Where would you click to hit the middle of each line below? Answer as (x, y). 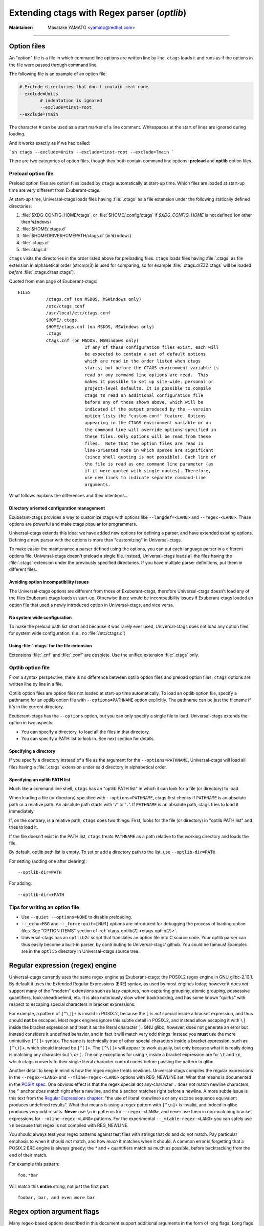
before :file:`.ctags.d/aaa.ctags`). (42, 272)
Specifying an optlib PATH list (40, 779)
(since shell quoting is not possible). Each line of (151, 457)
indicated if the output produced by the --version (148, 409)
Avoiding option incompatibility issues (49, 582)
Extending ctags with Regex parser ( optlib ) (98, 13)
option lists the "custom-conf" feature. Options (145, 416)
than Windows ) (36, 222)
